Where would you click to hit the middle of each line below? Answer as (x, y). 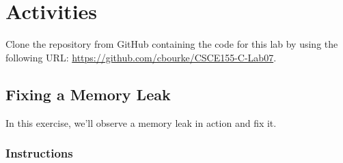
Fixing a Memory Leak (88, 94)
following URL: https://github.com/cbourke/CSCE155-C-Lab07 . (141, 57)
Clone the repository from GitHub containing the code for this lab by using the (172, 44)
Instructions (39, 153)
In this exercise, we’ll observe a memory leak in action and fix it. (141, 122)
